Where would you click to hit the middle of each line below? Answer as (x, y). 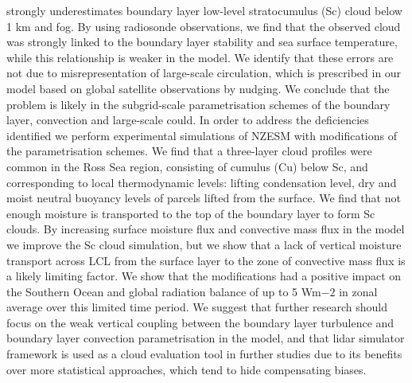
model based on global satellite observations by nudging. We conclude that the (198, 88)
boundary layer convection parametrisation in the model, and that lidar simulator (206, 338)
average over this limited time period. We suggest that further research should (197, 307)
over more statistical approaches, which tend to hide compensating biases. (187, 369)
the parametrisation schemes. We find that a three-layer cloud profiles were (189, 151)
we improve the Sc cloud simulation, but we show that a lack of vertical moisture (204, 244)
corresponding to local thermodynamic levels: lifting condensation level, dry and (202, 182)
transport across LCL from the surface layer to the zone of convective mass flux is (206, 260)
